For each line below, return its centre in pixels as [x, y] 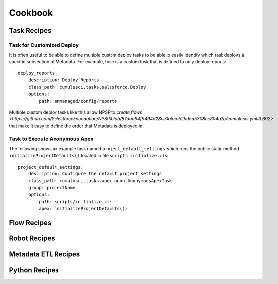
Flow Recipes [30, 222]
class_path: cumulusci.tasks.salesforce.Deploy [87, 87]
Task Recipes [30, 30]
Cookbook [31, 13]
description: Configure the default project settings [95, 174]
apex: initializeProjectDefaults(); [83, 209]
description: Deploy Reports [63, 80]
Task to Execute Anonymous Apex [51, 139]
